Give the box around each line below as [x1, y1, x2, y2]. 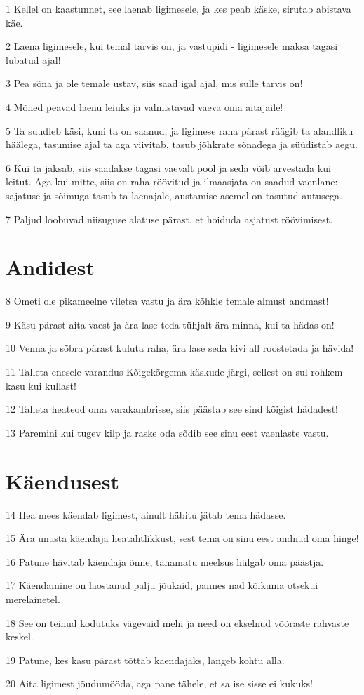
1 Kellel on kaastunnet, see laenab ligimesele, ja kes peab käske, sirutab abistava [6, 1, 351, 15]
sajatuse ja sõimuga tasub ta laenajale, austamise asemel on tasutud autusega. [6, 187, 342, 202]
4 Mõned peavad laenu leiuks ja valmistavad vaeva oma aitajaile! [6, 99, 283, 114]
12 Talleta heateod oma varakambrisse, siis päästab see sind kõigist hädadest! [6, 402, 339, 416]
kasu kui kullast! [6, 378, 76, 392]
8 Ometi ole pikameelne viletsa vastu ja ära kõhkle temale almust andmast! [6, 293, 329, 308]
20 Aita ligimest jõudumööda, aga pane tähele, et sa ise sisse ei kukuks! [6, 676, 314, 691]
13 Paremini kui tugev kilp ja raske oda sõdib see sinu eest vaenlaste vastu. [6, 425, 329, 439]
